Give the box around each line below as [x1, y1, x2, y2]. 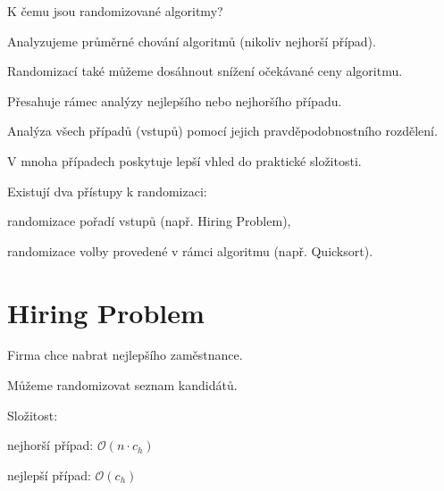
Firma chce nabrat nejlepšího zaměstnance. [7, 345, 243, 364]
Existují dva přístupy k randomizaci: [7, 181, 207, 200]
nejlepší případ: [7, 465, 91, 484]
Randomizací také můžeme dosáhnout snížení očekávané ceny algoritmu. [7, 62, 403, 80]
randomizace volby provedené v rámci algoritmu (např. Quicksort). [7, 241, 373, 260]
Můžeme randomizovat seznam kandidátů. [7, 376, 238, 395]
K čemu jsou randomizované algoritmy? [7, 2, 223, 20]
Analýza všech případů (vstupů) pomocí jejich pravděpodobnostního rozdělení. [7, 121, 438, 140]
